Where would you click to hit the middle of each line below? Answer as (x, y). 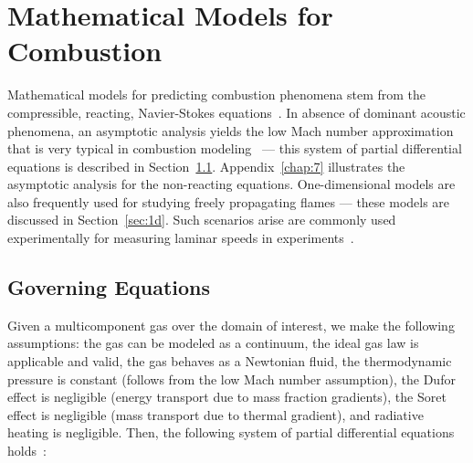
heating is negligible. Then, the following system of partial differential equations (231, 432)
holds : (27, 451)
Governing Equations (109, 287)
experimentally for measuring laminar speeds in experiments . (181, 238)
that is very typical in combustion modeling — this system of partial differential (235, 148)
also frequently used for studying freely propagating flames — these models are (229, 201)
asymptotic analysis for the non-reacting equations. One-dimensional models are (231, 184)
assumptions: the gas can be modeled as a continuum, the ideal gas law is (213, 343)
